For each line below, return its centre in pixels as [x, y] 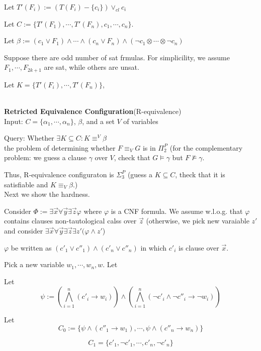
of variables [141, 121]
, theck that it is [200, 174]
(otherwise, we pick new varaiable [198, 221]
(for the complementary [206, 147]
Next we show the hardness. [47, 194]
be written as [31, 247]
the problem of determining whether [60, 147]
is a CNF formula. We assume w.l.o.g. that [177, 211]
